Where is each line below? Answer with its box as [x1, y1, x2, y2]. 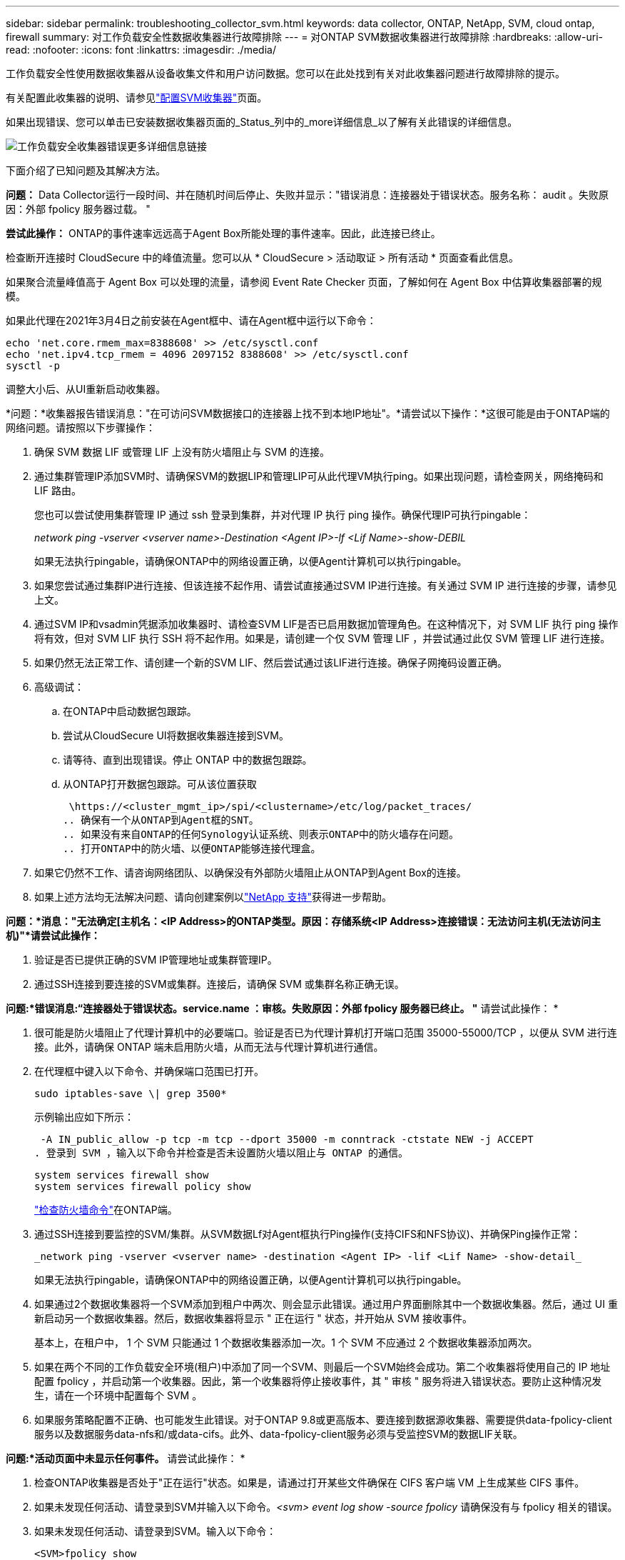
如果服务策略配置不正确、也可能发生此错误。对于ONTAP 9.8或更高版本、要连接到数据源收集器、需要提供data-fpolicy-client [34, 1414, 612, 1426]
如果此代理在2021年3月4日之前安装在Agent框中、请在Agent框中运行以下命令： [6, 314, 377, 326]
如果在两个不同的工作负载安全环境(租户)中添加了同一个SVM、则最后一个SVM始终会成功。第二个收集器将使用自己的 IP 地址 [34, 1361, 611, 1373]
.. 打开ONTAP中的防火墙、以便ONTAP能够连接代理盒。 [63, 843, 321, 854]
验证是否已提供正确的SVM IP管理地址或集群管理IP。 [34, 954, 278, 966]
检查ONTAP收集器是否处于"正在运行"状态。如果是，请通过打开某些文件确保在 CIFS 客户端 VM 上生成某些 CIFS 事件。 [34, 1476, 585, 1489]
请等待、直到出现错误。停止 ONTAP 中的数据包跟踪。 [63, 754, 312, 766]
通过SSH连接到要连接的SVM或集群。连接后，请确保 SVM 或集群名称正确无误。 [34, 978, 405, 990]
